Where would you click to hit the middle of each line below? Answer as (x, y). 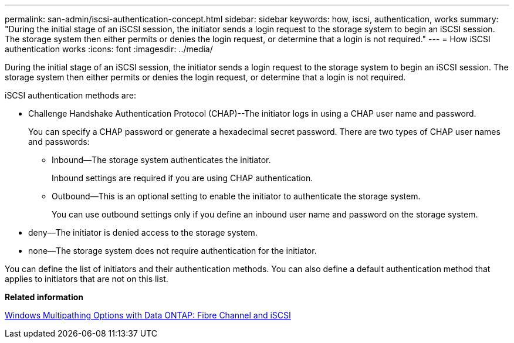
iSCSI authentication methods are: (70, 95)
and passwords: (59, 142)
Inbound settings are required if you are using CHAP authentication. (182, 178)
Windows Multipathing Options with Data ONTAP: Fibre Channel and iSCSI (148, 315)
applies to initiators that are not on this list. (87, 279)
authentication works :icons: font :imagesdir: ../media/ (109, 49)
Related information (44, 297)
